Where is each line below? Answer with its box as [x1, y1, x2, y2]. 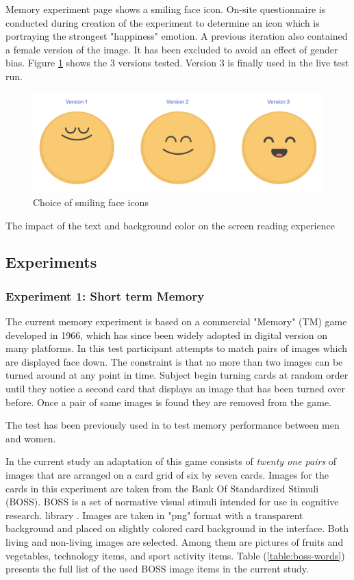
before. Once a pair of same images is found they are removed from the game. [5, 394, 331, 409]
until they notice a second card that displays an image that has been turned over [5, 381, 345, 396]
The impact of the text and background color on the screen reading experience [5, 218, 335, 232]
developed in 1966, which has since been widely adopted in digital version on [5, 327, 328, 342]
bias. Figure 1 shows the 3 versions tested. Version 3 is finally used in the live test [5, 55, 349, 70]
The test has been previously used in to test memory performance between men [5, 418, 340, 432]
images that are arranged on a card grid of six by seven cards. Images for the [5, 468, 329, 482]
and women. [5, 431, 56, 445]
